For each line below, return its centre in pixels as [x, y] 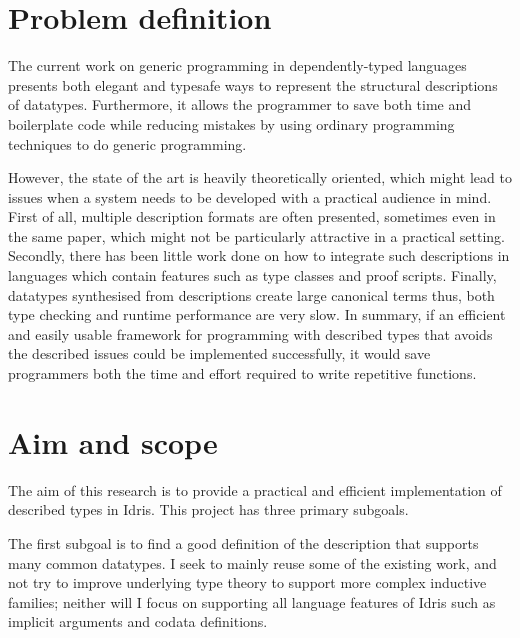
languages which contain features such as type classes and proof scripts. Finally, [252, 275]
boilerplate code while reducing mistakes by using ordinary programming [231, 123]
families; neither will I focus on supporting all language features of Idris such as [252, 601]
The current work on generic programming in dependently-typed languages [237, 65]
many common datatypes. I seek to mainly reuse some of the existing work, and [252, 562]
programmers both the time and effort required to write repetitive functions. [242, 373]
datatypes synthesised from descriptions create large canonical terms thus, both [251, 294]
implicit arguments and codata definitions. [138, 621]
